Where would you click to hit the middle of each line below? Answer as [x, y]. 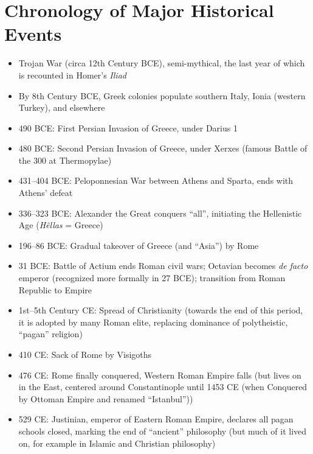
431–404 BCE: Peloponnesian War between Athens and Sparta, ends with [156, 180]
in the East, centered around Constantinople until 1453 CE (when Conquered [163, 387]
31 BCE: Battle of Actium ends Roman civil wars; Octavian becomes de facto [163, 266]
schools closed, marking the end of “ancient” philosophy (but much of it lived [163, 431]
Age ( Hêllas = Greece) [61, 225]
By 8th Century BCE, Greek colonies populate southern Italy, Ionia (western [162, 95]
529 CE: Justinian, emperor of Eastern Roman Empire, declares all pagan [156, 419]
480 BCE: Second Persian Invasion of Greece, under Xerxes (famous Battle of [163, 148]
